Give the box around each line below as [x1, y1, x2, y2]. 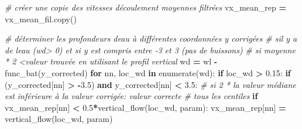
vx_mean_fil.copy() [5, 12, 77, 25]
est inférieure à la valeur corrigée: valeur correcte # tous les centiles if [5, 90, 258, 102]
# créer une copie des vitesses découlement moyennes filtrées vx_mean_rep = [5, 1, 287, 13]
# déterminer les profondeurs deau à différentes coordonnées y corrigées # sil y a [5, 32, 297, 45]
